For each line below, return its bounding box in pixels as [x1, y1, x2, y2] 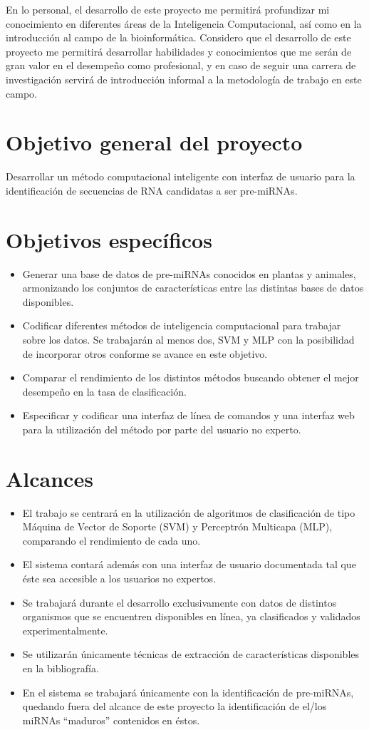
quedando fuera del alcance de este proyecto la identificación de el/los [22, 699, 327, 714]
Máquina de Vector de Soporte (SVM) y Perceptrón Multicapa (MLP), [22, 519, 333, 534]
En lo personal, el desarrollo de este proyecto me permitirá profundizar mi [6, 2, 330, 16]
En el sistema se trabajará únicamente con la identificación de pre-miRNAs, [22, 684, 354, 699]
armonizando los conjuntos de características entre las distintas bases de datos [22, 280, 364, 295]
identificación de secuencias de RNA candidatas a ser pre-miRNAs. [6, 182, 298, 197]
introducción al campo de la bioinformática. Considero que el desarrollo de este [6, 30, 351, 45]
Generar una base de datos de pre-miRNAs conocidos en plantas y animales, [22, 266, 356, 281]
